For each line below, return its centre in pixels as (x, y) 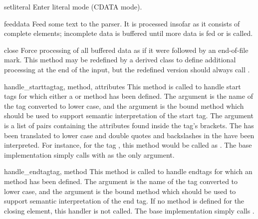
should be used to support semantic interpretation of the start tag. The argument (129, 115)
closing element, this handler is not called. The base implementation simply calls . (129, 210)
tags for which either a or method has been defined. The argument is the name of (129, 96)
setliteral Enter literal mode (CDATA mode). (73, 6)
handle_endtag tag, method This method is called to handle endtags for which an (128, 171)
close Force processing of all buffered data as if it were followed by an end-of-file (126, 50)
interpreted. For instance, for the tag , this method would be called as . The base (128, 145)
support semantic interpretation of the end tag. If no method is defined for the (124, 201)
